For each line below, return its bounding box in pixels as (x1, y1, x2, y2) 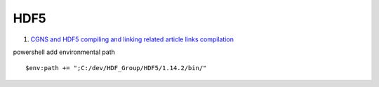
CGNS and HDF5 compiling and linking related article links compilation (30, 35, 234, 43)
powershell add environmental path (13, 48, 115, 56)
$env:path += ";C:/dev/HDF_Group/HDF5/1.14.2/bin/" (25, 64, 207, 72)
